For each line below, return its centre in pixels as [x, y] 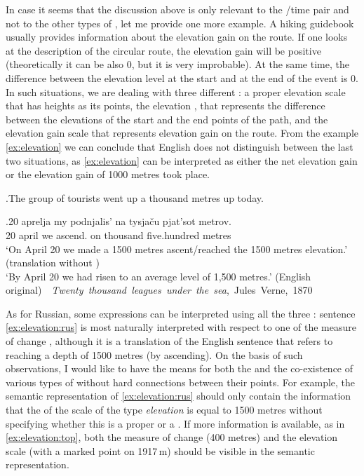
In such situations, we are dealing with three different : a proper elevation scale [176, 91]
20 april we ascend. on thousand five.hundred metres [119, 234]
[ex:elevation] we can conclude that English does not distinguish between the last [180, 146]
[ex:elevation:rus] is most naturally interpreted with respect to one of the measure [181, 327]
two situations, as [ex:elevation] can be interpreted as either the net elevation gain [182, 160]
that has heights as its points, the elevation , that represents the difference [166, 106]
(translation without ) [53, 263]
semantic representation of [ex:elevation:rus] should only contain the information [178, 396]
